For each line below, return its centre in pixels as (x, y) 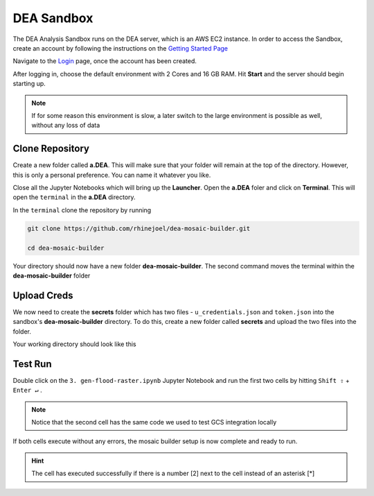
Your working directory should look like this (74, 344)
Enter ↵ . (27, 390)
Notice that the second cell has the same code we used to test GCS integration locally (154, 422)
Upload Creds (43, 295)
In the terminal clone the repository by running (82, 210)
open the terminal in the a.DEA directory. (74, 197)
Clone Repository (51, 149)
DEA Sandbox (53, 18)
